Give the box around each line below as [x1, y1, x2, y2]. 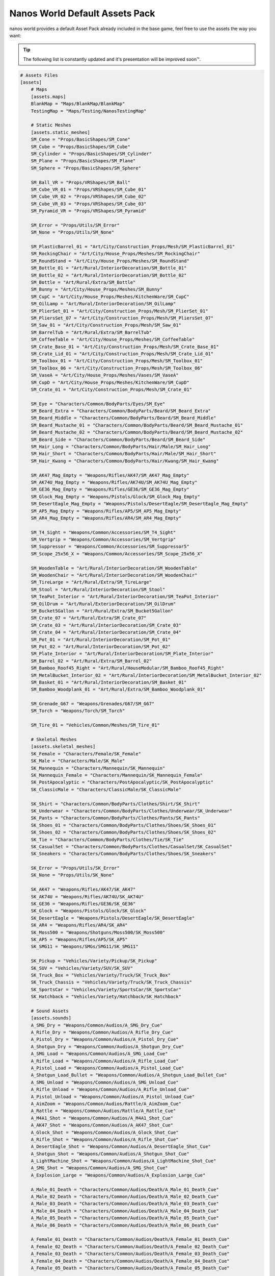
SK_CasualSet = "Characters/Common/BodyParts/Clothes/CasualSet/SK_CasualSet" [31, 844, 233, 849]
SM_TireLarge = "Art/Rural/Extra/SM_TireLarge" [31, 579, 152, 585]
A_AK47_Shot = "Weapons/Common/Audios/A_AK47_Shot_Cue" [31, 1122, 174, 1128]
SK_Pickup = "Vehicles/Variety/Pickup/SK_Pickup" [31, 958, 157, 964]
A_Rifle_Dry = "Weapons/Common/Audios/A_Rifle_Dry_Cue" [31, 1029, 174, 1036]
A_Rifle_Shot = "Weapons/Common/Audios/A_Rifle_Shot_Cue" [31, 1136, 179, 1142]
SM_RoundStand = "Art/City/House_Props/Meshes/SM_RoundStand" [31, 258, 189, 264]
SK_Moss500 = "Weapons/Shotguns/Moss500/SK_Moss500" [31, 929, 166, 935]
